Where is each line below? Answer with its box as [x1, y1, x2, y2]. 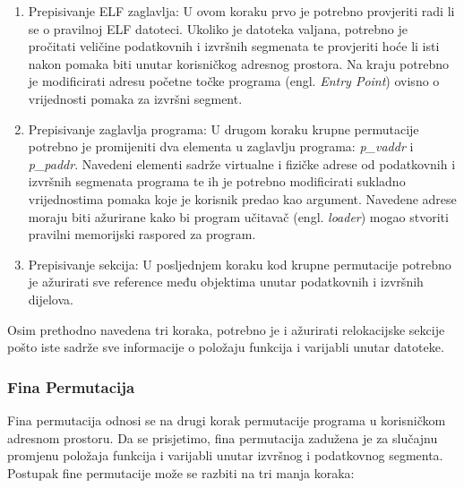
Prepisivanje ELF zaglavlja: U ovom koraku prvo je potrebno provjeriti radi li [28, 2, 455, 20]
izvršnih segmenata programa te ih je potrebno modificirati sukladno [28, 172, 406, 191]
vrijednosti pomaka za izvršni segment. [28, 89, 243, 107]
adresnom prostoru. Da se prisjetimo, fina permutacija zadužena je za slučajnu [7, 428, 438, 447]
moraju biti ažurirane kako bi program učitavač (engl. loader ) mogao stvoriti [28, 207, 449, 226]
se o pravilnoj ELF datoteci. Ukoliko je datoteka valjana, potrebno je [28, 19, 408, 38]
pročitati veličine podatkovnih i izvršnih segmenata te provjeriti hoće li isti [28, 37, 440, 56]
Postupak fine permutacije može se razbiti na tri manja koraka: [7, 463, 355, 482]
